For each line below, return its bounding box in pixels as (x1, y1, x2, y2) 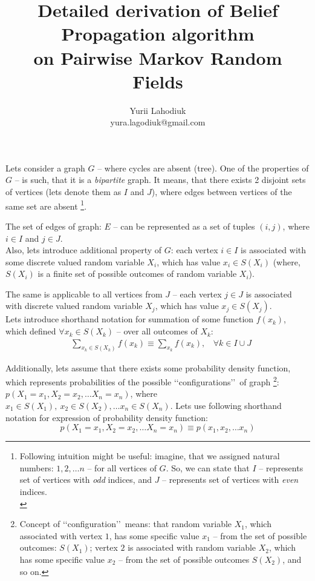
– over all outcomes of (116, 325, 198, 337)
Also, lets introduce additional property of (5, 244, 162, 256)
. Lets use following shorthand (170, 399, 282, 411)
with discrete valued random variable (5, 299, 143, 312)
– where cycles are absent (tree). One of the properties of (97, 161, 309, 174)
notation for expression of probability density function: (5, 411, 208, 423)
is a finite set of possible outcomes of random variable (37, 267, 237, 280)
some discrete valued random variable (5, 255, 145, 268)
